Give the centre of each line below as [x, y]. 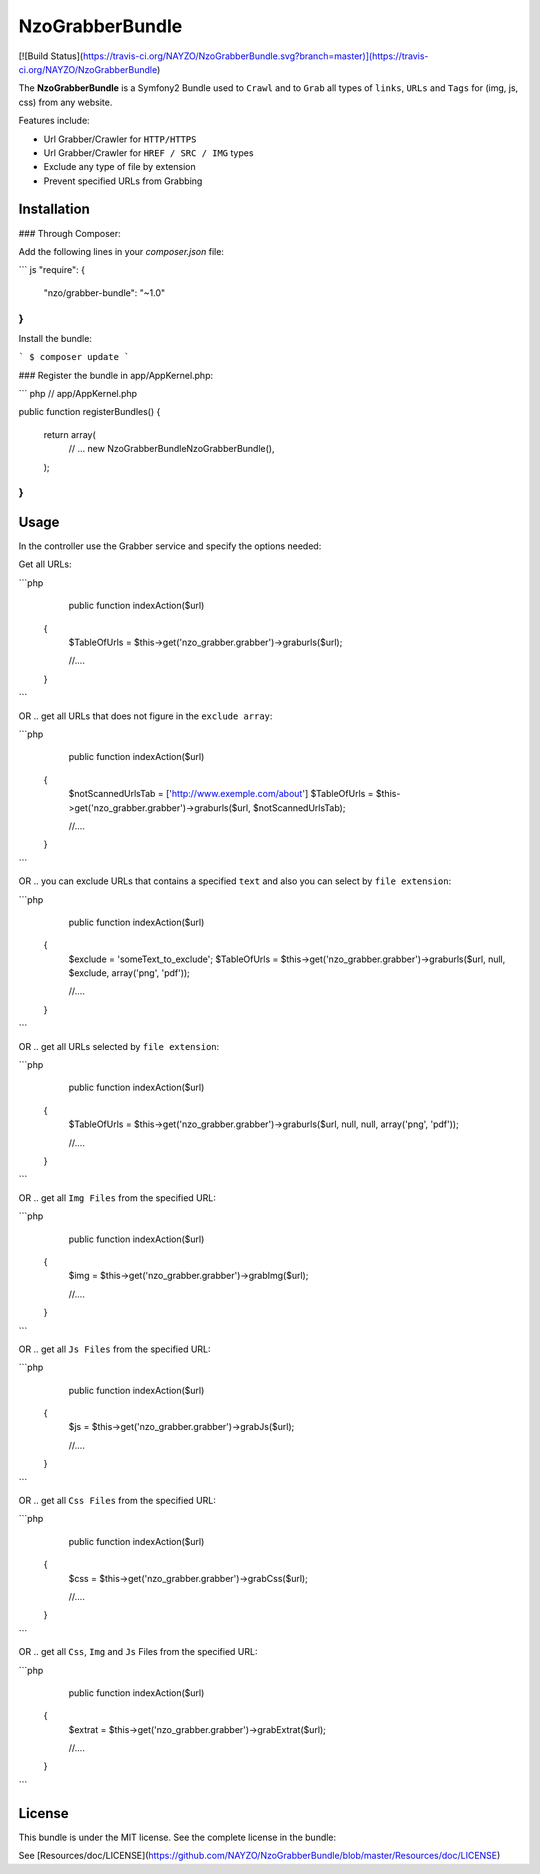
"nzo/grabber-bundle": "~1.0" [104, 292]
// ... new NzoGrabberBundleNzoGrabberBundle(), [171, 449]
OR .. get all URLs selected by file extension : [119, 1046]
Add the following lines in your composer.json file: [121, 251]
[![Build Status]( [51, 56]
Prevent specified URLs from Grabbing [123, 181]
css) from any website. [65, 102]
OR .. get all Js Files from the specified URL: [114, 1349]
